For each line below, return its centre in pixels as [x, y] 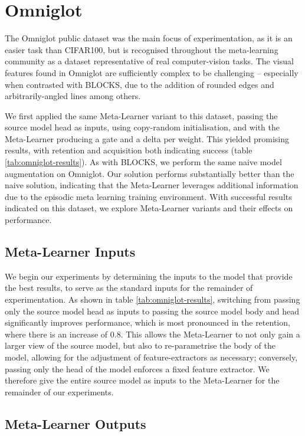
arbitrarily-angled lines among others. [73, 96]
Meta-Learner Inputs [70, 252]
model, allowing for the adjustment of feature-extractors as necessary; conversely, [151, 357]
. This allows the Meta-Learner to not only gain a [210, 334]
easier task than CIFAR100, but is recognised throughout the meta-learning [142, 49]
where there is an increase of [56, 334]
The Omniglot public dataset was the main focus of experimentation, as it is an [149, 38]
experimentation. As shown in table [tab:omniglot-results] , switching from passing [152, 299]
